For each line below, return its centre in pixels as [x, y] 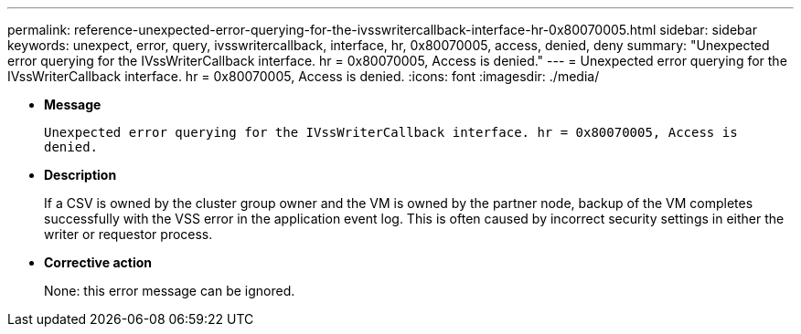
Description [80, 175]
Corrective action [98, 262]
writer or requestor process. [128, 234]
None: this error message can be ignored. [170, 291]
